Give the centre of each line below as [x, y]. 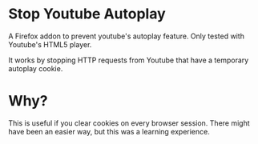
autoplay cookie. [36, 68]
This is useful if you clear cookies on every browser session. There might [129, 123]
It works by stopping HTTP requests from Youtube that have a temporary [129, 60]
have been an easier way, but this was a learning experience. [109, 131]
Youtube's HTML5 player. [50, 44]
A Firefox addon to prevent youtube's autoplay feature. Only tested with [126, 36]
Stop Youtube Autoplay [87, 14]
